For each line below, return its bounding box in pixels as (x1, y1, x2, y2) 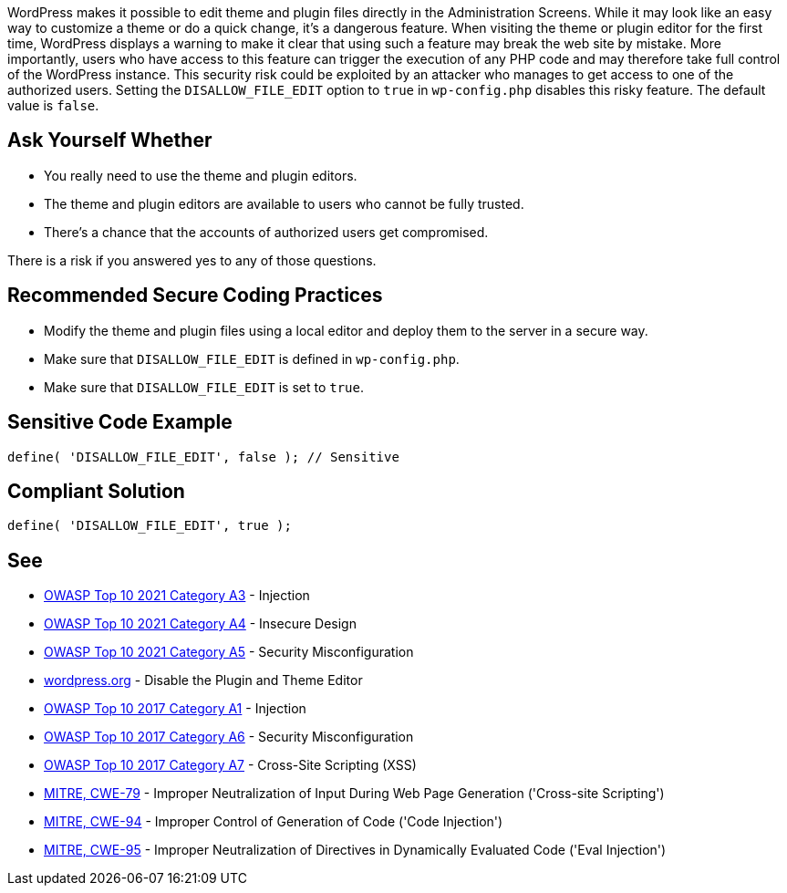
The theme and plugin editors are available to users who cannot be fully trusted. (44, 195, 524, 212)
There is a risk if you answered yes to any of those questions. (7, 252, 377, 268)
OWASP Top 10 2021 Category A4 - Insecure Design (44, 616, 357, 632)
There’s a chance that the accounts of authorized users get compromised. (44, 223, 489, 240)
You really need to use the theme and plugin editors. (44, 167, 357, 183)
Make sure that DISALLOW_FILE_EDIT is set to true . (44, 379, 365, 395)
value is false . (7, 98, 99, 113)
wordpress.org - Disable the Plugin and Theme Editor (44, 672, 363, 689)
